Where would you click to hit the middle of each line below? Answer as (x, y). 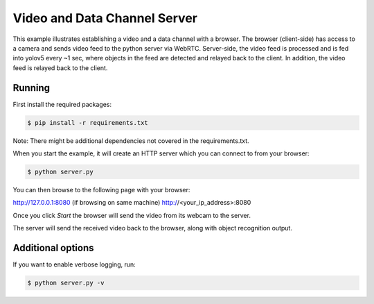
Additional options (53, 247)
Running (32, 88)
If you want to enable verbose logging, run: (74, 264)
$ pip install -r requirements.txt (88, 123)
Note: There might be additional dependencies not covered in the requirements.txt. (131, 141)
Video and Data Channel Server (105, 18)
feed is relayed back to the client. (60, 68)
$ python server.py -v (66, 283)
